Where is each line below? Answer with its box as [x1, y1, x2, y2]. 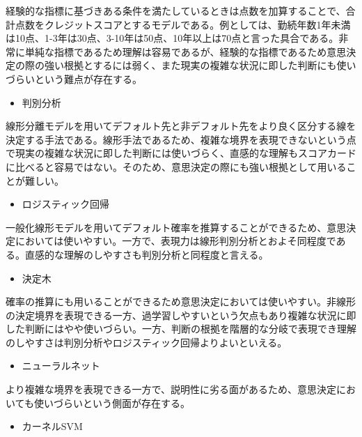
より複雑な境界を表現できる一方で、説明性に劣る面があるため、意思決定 [6, 382, 336, 397]
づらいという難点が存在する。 [6, 71, 142, 86]
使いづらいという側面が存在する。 [33, 395, 190, 410]
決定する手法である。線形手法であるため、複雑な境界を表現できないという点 [6, 132, 356, 146]
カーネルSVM [22, 419, 83, 434]
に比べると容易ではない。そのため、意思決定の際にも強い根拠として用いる [6, 159, 347, 174]
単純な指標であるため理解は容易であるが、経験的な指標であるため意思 [24, 44, 347, 59]
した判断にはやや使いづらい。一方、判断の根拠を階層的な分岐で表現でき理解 [6, 321, 356, 336]
